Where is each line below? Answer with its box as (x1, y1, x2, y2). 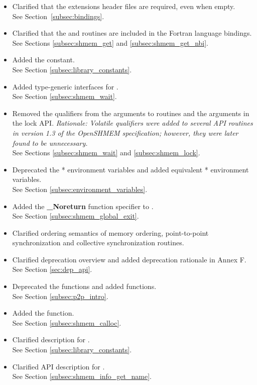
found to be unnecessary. (12, 137, 88, 148)
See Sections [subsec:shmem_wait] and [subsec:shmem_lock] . (12, 147, 200, 158)
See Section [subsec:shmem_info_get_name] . (12, 371, 152, 381)
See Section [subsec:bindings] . (12, 11, 104, 21)
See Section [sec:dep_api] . (12, 264, 92, 274)
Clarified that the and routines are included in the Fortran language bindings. (12, 28, 252, 38)
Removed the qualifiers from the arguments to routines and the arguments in (12, 108, 249, 118)
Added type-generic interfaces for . (12, 81, 118, 91)
